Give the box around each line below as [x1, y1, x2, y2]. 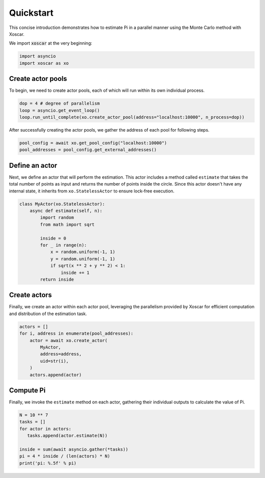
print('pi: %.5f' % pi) [19, 460, 77, 466]
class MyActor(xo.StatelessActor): [19, 201, 105, 207]
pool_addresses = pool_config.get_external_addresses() [19, 147, 157, 153]
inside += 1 [60, 270, 90, 275]
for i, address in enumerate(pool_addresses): [19, 331, 133, 336]
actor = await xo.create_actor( [29, 338, 108, 343]
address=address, [40, 351, 82, 357]
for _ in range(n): [40, 242, 87, 248]
